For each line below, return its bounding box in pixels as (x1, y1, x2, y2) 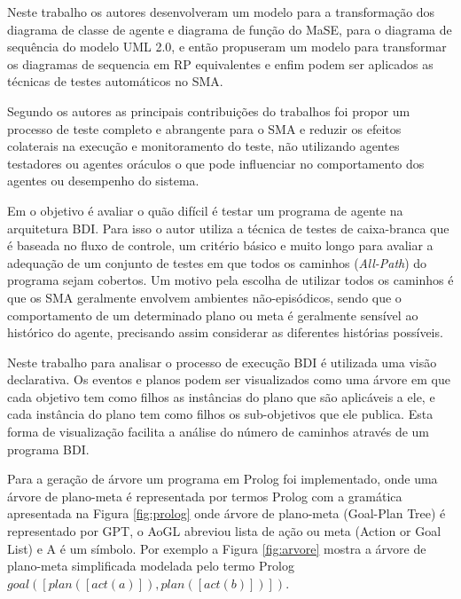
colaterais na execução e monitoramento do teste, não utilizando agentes (7, 137, 400, 155)
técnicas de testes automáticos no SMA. (7, 72, 223, 91)
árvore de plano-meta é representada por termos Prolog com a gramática (7, 486, 402, 505)
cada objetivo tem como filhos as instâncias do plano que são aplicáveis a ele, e (7, 387, 435, 406)
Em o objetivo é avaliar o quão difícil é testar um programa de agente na (7, 201, 403, 219)
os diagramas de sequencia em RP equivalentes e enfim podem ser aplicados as (7, 54, 434, 73)
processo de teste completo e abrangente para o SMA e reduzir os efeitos (7, 119, 402, 138)
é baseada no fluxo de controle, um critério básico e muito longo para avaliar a (7, 236, 434, 255)
